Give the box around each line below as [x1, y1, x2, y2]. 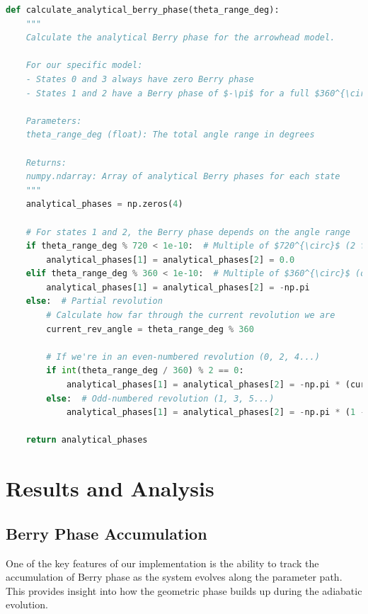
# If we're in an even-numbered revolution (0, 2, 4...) [46, 351, 320, 362]
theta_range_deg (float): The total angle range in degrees [25, 130, 315, 140]
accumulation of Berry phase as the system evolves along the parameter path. [6, 569, 343, 584]
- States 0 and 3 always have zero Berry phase [25, 74, 254, 84]
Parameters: [25, 115, 82, 126]
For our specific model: [25, 60, 143, 71]
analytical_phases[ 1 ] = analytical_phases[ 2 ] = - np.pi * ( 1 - [66, 407, 366, 418]
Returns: [25, 157, 67, 168]
